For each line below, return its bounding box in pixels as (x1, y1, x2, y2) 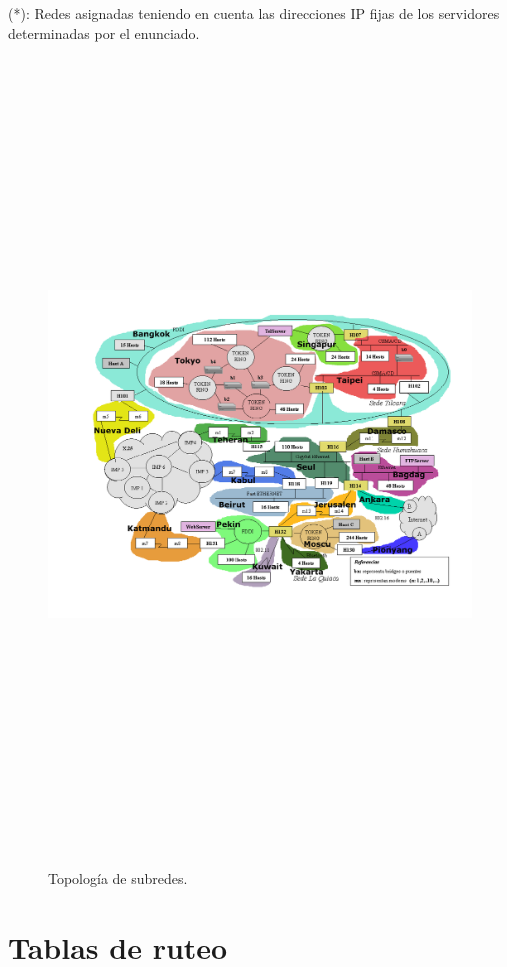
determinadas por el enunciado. (8, 22, 200, 43)
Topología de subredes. (48, 868, 188, 889)
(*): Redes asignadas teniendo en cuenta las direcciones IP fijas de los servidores (8, 3, 500, 23)
